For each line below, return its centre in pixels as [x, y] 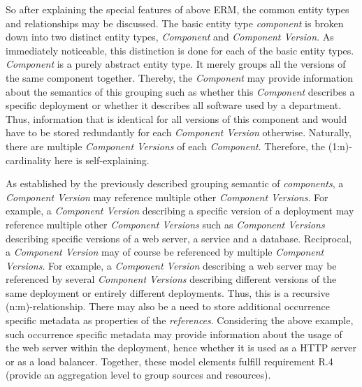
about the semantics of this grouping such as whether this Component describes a [180, 91]
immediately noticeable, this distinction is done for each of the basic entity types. [180, 50]
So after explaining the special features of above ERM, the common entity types [178, 9]
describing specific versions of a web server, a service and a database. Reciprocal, [179, 238]
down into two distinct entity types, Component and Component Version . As [170, 37]
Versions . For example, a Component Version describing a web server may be [171, 265]
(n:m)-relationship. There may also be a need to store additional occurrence [168, 306]
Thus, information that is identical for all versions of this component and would [176, 118]
